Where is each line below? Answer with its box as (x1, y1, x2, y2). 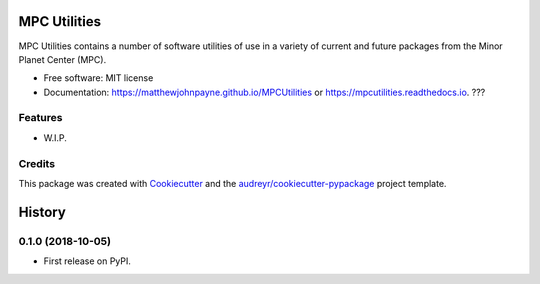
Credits (18, 156, 55, 170)
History (18, 203, 67, 220)
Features (18, 111, 63, 125)
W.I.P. (43, 131, 67, 144)
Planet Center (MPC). (18, 53, 107, 65)
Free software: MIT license (43, 72, 154, 84)
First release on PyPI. (43, 255, 132, 267)
